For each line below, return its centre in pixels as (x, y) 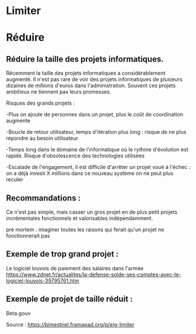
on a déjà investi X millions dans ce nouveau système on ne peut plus (90, 173)
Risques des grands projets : (40, 103)
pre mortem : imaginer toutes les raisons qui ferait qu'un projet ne (85, 230)
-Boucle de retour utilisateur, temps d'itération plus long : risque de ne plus (96, 132)
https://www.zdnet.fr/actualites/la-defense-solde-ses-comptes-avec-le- (94, 274)
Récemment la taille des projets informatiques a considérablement (86, 73)
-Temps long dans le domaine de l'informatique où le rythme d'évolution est (97, 150)
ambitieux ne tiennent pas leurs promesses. (59, 92)
